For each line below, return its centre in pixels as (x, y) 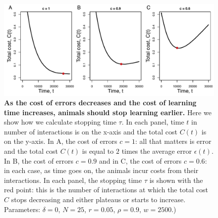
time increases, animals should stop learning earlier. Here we (108, 112)
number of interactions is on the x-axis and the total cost (91, 131)
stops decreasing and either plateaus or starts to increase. (98, 199)
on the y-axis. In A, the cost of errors (61, 141)
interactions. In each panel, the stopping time (73, 180)
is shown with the (176, 180)
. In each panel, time (153, 122)
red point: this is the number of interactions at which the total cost (106, 190)
